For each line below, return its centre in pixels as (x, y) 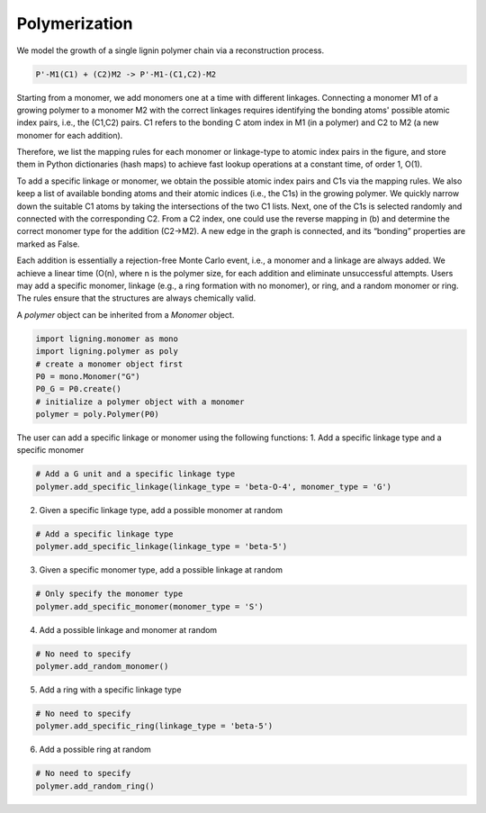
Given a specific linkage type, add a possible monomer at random (161, 510)
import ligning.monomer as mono (107, 339)
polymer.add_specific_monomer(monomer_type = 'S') (150, 606)
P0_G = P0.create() (78, 389)
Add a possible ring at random (95, 750)
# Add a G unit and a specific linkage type (135, 474)
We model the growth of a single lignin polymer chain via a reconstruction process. (171, 50)
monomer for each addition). (70, 135)
